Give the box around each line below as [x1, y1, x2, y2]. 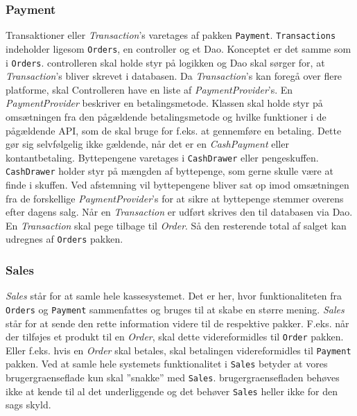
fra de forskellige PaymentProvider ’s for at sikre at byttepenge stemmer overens [6, 191, 344, 205]
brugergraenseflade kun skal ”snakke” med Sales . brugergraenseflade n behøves [6, 370, 340, 385]
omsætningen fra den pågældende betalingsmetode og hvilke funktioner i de [6, 109, 326, 123]
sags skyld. [6, 397, 51, 412]
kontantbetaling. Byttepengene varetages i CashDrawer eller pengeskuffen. [6, 150, 319, 164]
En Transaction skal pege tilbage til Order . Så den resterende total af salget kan [6, 218, 347, 232]
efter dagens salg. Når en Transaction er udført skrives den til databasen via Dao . [6, 205, 353, 219]
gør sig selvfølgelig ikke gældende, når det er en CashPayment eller [6, 137, 289, 151]
